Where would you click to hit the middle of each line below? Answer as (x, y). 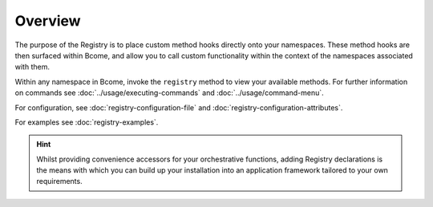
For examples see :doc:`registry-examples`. (87, 122)
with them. (32, 67)
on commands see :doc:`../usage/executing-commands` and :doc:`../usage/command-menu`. (169, 93)
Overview (48, 21)
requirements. (60, 181)
